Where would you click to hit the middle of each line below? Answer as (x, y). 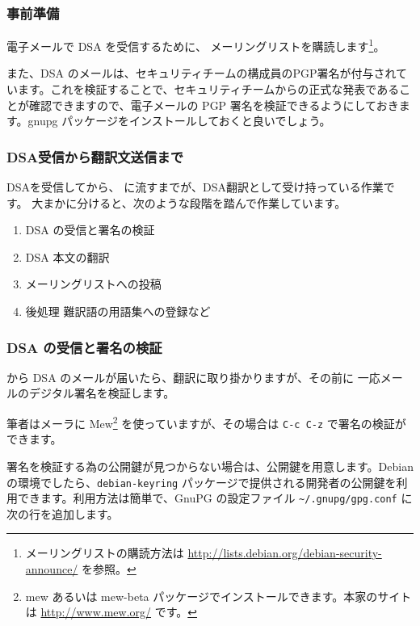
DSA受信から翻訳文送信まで (95, 156)
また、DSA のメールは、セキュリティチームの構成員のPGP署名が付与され (202, 73)
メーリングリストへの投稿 (93, 284)
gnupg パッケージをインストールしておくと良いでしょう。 (179, 121)
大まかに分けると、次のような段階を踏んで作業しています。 (189, 202)
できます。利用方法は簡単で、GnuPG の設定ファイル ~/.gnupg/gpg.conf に (215, 498)
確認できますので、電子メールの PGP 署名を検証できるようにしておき (214, 105)
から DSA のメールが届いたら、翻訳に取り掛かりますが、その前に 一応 (193, 377)
